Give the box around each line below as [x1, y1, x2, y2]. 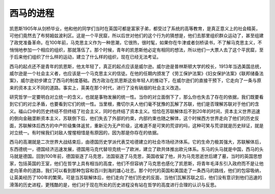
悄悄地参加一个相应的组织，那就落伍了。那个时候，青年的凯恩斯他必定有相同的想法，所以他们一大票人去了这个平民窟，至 [9, 46, 264, 53]
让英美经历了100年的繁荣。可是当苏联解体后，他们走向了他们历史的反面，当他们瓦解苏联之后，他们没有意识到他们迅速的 [9, 175, 262, 181]
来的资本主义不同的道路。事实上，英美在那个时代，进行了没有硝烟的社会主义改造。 [9, 85, 183, 91]
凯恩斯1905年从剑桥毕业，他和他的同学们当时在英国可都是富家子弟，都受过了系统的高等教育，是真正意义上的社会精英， [9, 25, 261, 32]
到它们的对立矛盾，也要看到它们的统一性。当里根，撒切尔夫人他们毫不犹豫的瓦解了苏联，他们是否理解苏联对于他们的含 [9, 101, 259, 107]
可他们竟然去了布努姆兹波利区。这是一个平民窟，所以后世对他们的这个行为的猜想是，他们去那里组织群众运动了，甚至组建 [9, 32, 264, 38]
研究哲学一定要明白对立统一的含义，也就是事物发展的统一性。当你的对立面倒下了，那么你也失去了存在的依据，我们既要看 [9, 94, 264, 100]
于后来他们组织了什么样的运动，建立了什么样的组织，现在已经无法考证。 [9, 54, 161, 60]
